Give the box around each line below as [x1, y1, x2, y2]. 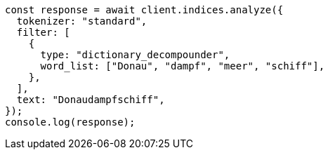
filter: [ [16, 27, 70, 38]
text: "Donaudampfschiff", [16, 94, 165, 105]
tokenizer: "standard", [16, 15, 147, 27]
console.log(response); [5, 116, 136, 128]
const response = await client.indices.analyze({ [5, 4, 284, 15]
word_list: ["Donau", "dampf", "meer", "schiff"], [40, 60, 325, 72]
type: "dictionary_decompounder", [40, 49, 230, 60]
